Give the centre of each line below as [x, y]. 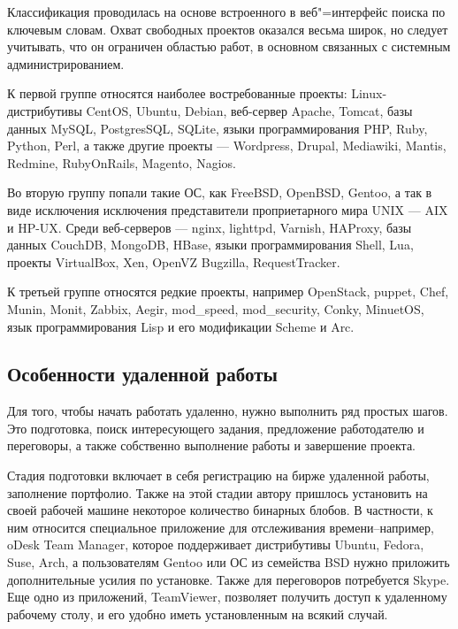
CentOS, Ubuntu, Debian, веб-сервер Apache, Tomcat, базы [249, 110]
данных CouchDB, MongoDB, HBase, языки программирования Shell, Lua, [210, 245]
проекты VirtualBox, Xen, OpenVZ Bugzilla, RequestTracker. [174, 261]
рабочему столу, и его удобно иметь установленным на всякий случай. [198, 614]
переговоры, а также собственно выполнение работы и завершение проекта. [211, 445]
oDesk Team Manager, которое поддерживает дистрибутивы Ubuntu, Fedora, [216, 545]
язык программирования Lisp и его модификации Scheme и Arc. [181, 326]
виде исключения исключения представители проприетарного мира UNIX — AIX [228, 209]
